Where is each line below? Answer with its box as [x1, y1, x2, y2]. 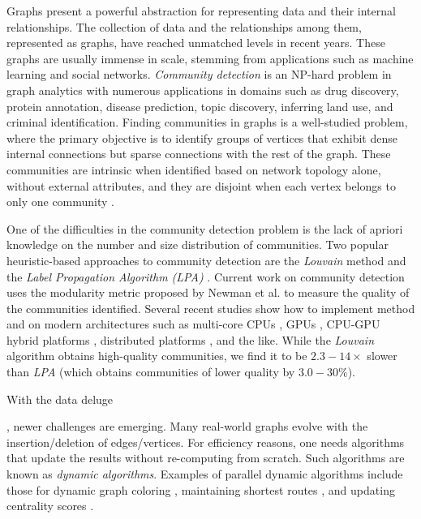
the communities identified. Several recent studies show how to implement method [6, 299, 415, 316]
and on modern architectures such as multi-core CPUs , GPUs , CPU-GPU [6, 315, 380, 332]
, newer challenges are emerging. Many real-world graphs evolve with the [6, 418, 368, 435]
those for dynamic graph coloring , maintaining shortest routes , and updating [6, 481, 395, 498]
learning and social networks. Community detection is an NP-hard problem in [6, 66, 392, 83]
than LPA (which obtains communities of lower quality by [6, 363, 295, 380]
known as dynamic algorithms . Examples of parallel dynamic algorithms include [6, 465, 403, 483]
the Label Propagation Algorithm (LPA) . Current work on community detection [6, 268, 405, 285]
